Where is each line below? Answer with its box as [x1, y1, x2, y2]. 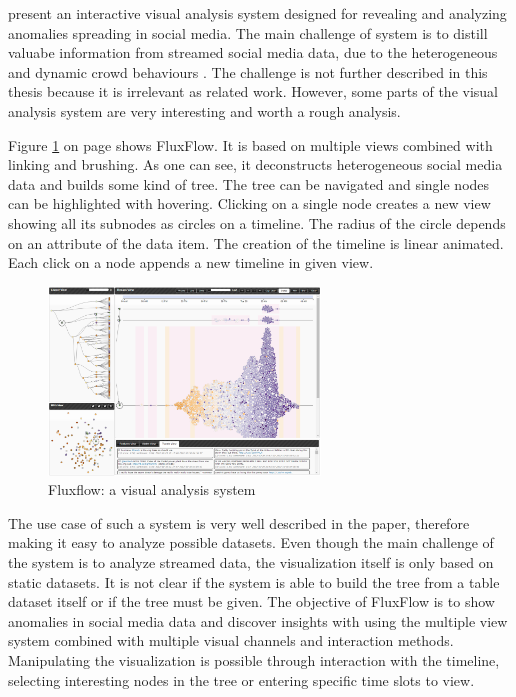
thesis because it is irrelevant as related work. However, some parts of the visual [8, 81, 498, 102]
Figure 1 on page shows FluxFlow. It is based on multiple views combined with [8, 134, 493, 155]
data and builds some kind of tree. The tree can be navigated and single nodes [8, 173, 490, 194]
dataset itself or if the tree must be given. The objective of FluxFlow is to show [8, 591, 495, 612]
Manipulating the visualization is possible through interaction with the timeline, [8, 650, 500, 671]
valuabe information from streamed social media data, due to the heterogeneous [8, 42, 498, 63]
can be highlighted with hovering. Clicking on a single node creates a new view [8, 193, 491, 214]
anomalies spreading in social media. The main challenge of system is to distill [8, 22, 488, 43]
